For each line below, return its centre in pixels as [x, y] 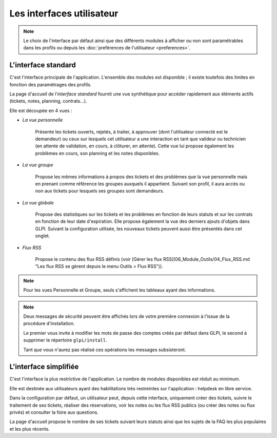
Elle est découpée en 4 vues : [41, 110]
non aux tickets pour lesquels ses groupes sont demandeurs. [100, 191]
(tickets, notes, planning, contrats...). [48, 101]
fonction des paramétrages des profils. [51, 84]
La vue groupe [38, 165]
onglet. [43, 236]
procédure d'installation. [49, 323]
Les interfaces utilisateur [64, 13]
